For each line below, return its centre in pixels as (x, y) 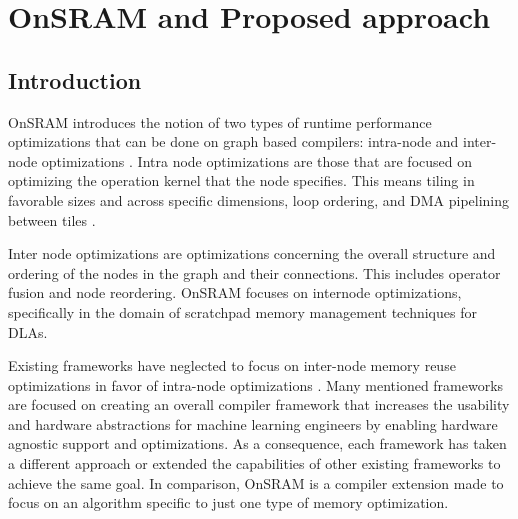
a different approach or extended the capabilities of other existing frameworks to (254, 463)
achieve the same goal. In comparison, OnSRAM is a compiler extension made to (256, 482)
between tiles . (52, 219)
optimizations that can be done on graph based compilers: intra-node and (233, 141)
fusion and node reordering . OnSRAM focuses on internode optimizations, (235, 292)
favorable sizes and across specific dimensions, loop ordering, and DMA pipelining (259, 199)
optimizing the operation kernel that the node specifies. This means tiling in (241, 180)
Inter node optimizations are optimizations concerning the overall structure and (252, 253)
